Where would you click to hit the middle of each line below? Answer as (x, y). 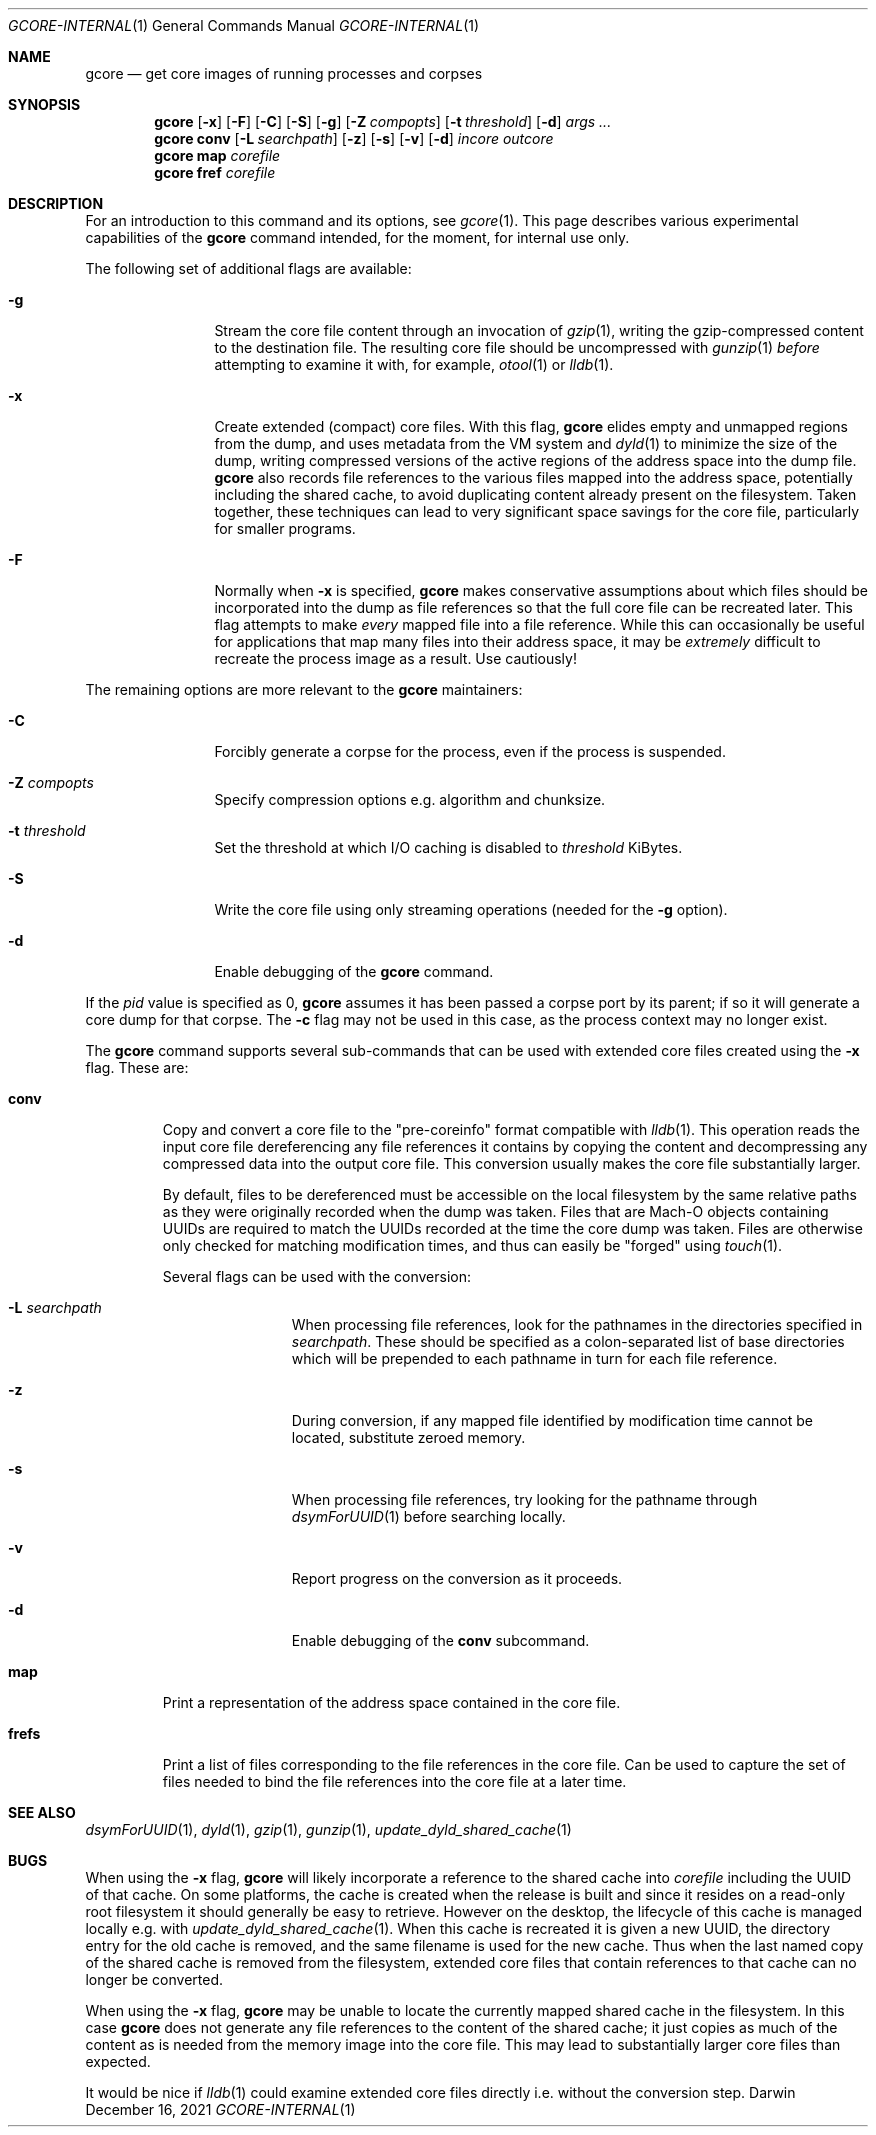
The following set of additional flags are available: (248, 268)
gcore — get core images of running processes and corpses (284, 73)
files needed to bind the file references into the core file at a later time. (394, 1781)
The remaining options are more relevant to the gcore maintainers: (304, 689)
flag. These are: (137, 1067)
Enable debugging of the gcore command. (354, 971)
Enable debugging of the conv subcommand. (440, 1640)
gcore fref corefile (215, 172)
